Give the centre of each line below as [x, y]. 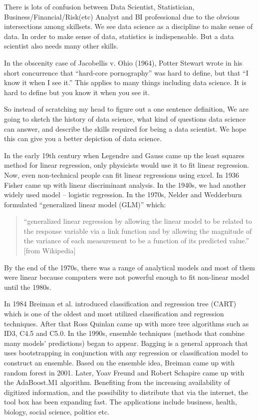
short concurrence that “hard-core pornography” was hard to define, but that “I [126, 72]
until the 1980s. [28, 287]
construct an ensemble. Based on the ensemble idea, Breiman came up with [119, 362]
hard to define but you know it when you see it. [77, 92]
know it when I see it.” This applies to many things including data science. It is [125, 82]
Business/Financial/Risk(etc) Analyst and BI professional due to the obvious [122, 16]
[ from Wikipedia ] [50, 251]
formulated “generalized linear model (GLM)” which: [85, 204]
